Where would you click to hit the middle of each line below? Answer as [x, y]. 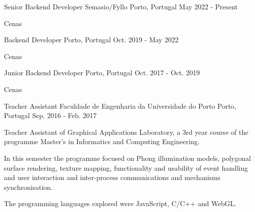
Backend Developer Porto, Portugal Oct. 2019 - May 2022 [91, 40]
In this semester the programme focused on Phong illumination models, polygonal [127, 158]
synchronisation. [28, 187]
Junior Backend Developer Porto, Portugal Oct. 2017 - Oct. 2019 [102, 73]
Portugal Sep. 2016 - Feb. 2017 [50, 115]
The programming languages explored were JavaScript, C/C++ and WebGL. [120, 203]
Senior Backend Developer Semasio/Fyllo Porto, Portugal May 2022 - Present [121, 6]
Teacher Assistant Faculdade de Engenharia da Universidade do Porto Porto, [120, 106]
